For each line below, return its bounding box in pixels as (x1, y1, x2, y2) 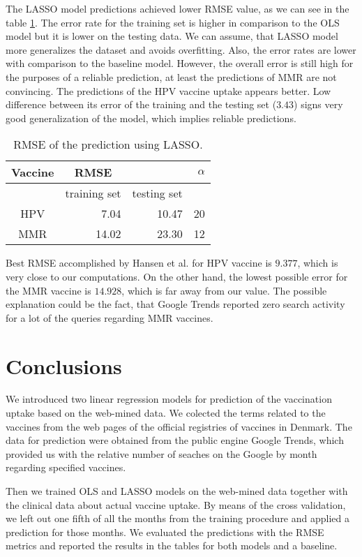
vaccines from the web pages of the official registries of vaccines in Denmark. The (6, 419, 352, 433)
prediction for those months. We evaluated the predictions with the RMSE (6, 524, 324, 539)
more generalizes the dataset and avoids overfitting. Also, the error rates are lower (6, 42, 356, 57)
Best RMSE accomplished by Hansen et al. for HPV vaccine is (6, 255, 272, 270)
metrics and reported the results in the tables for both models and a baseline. (6, 538, 338, 553)
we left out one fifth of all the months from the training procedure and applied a (6, 511, 349, 526)
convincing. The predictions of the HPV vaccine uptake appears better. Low (6, 83, 331, 98)
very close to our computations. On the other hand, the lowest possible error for (6, 269, 348, 283)
